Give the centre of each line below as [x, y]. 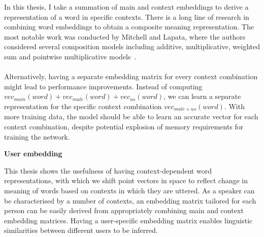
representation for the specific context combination [83, 106]
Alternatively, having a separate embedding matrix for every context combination [131, 76]
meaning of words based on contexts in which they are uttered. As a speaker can [129, 190]
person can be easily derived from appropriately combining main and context [124, 210]
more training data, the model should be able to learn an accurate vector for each [131, 116]
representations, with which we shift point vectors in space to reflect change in [126, 180]
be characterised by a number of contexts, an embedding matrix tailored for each [130, 200]
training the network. [37, 136]
